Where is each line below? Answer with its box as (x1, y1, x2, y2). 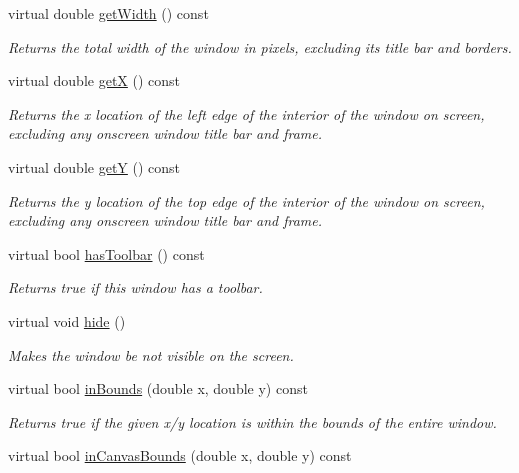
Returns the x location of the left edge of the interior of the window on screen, (8, 103, 485, 124)
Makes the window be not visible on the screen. (8, 344, 294, 365)
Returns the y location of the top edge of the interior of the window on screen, (8, 190, 485, 211)
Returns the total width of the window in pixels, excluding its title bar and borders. (8, 36, 512, 57)
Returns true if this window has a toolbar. (8, 277, 263, 298)
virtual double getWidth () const (8, 3, 209, 23)
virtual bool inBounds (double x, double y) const (8, 378, 308, 399)
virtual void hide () (8, 310, 126, 331)
